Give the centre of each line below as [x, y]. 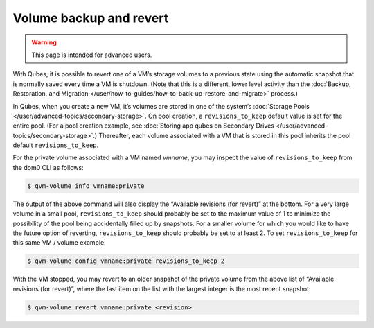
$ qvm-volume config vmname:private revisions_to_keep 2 [126, 261]
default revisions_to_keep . [56, 145]
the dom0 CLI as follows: [48, 167]
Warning [44, 42]
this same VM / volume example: [60, 243]
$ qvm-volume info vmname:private [86, 186]
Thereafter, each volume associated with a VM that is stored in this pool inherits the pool [225, 135]
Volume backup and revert [91, 18]
